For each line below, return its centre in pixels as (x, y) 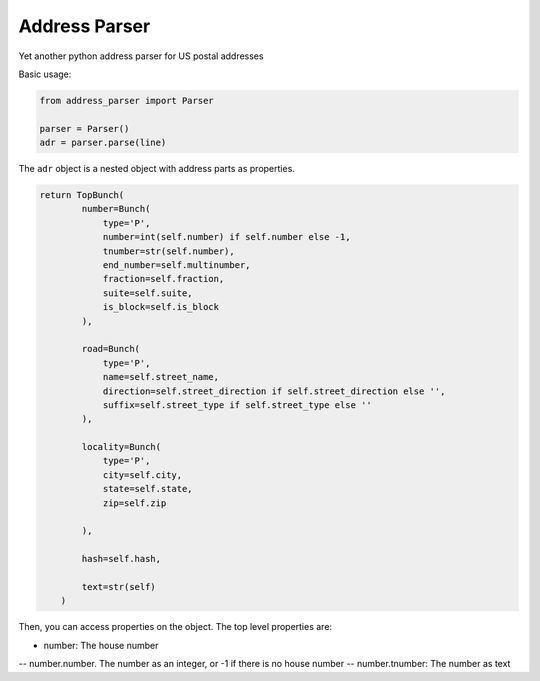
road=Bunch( (110, 349)
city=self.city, (142, 474)
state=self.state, (148, 489)
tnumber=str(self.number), (168, 251)
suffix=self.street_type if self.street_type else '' (237, 404)
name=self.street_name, (161, 377)
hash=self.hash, (121, 559)
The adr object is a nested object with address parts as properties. (156, 169)
